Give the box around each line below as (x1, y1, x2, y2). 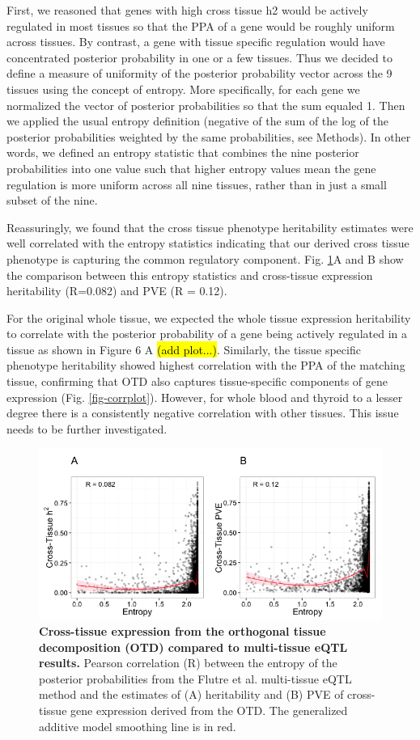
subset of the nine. (6, 192, 98, 209)
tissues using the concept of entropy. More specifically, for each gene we (6, 80, 360, 97)
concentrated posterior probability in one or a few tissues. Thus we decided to (6, 49, 392, 66)
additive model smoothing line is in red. (39, 717, 236, 734)
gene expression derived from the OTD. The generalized (70, 702, 348, 718)
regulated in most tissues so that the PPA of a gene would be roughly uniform (6, 17, 395, 34)
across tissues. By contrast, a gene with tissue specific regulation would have (6, 33, 385, 50)
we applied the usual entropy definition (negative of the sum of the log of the (6, 112, 388, 129)
